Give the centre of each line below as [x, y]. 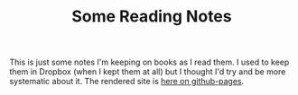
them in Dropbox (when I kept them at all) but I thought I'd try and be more [148, 72]
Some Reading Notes [152, 17]
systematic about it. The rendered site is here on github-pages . [127, 82]
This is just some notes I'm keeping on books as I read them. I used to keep [149, 62]
